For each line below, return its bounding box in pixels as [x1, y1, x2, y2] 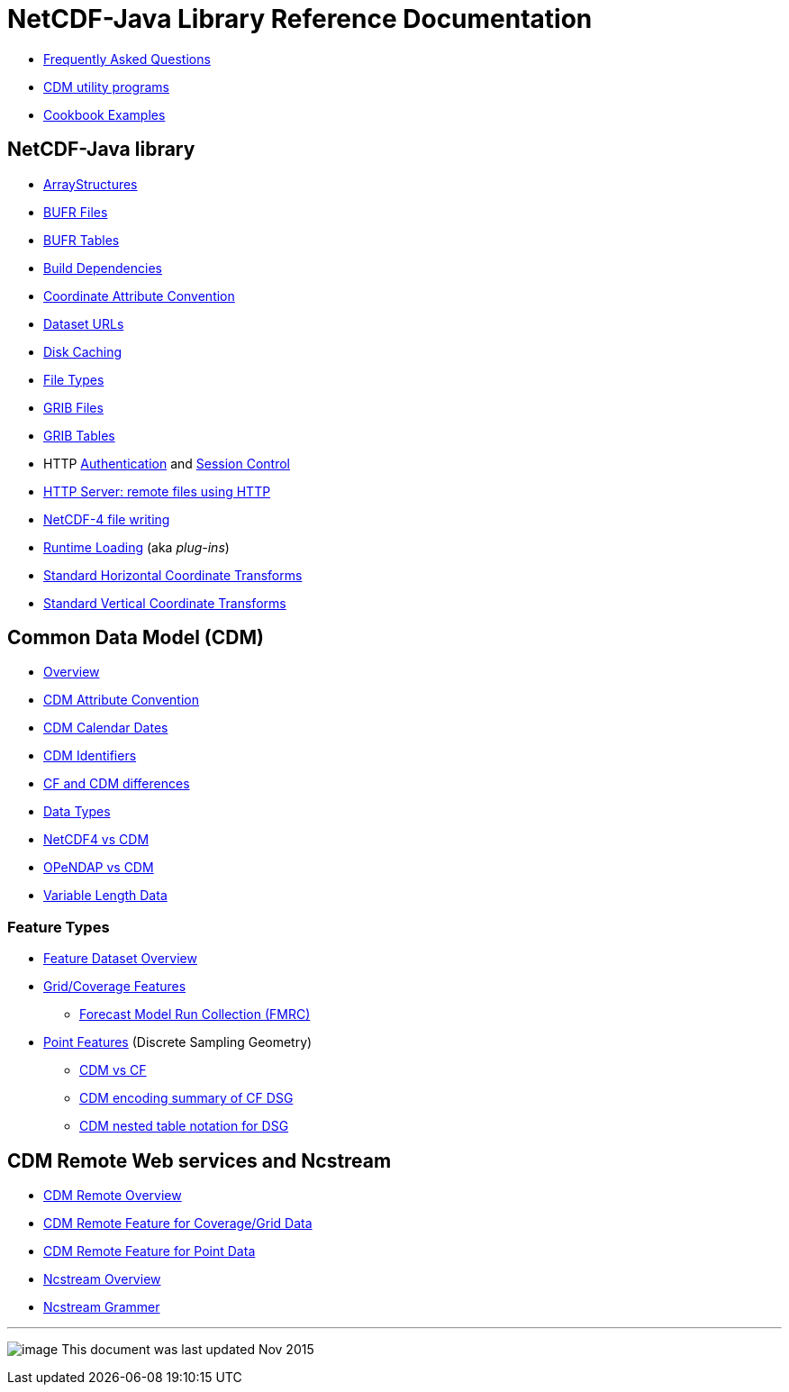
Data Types [43, 804, 111, 820]
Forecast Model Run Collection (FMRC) [79, 1006, 311, 1023]
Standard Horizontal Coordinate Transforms [43, 567, 303, 583]
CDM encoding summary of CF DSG [79, 1090, 294, 1106]
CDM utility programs [43, 78, 169, 95]
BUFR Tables [43, 232, 120, 248]
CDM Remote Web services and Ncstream [7, 1149, 392, 1172]
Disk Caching [43, 343, 122, 359]
